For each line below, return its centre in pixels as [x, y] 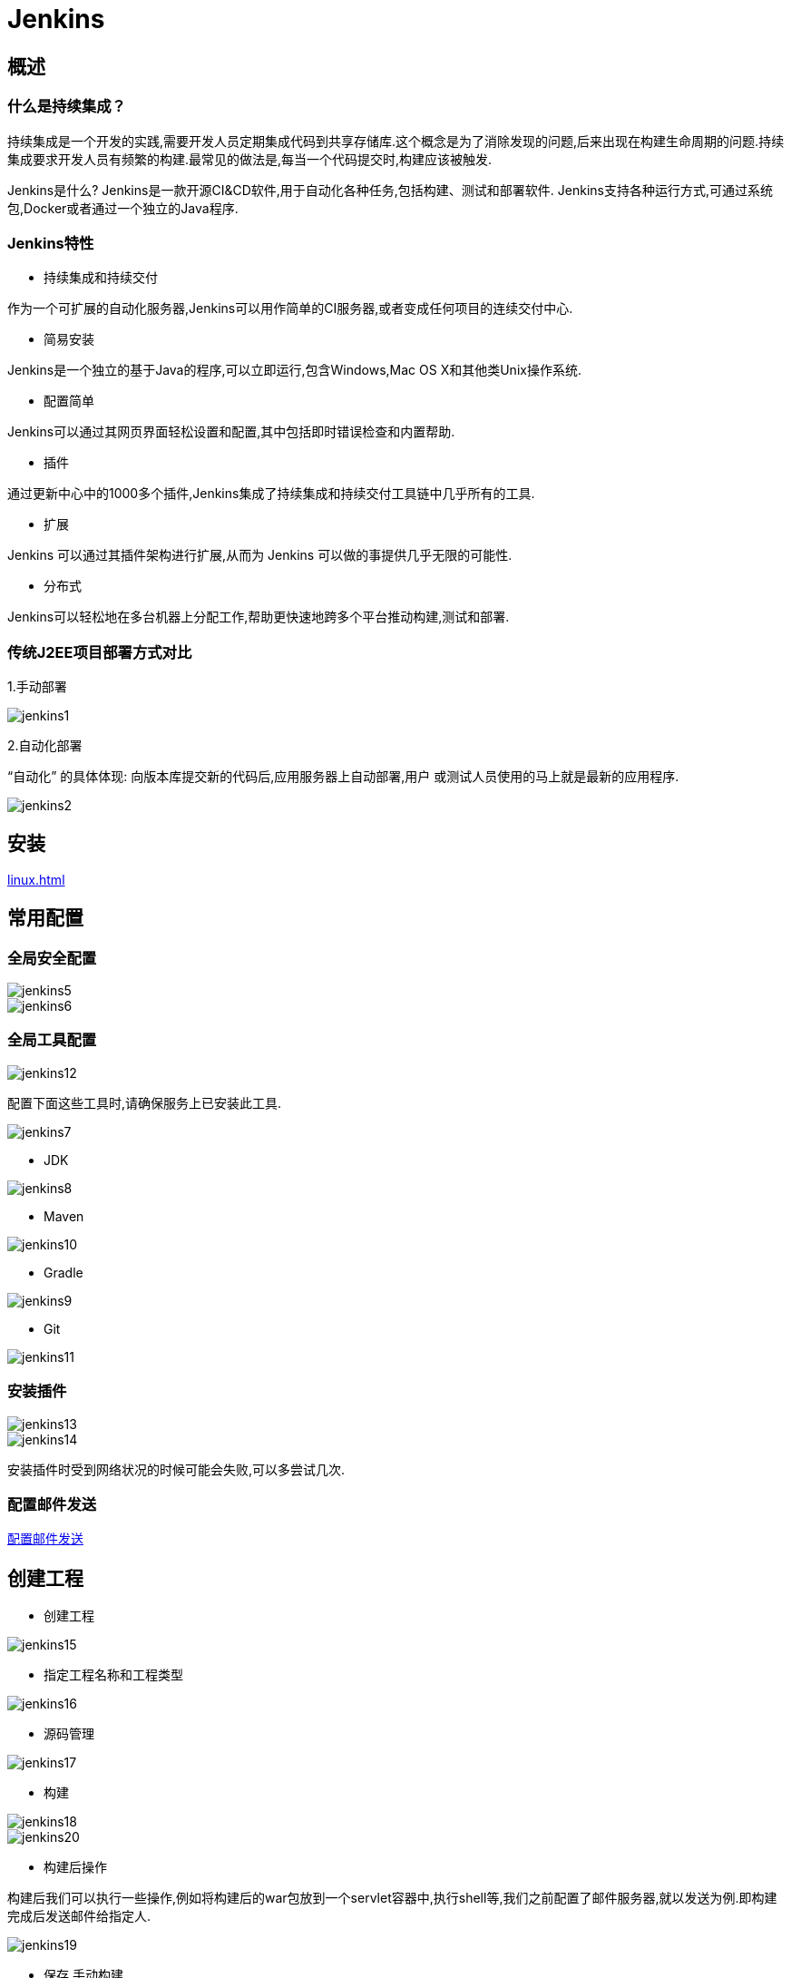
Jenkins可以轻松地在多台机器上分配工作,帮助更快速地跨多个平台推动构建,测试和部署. [259, 617]
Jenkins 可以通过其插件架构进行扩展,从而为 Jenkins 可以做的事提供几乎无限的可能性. [260, 555]
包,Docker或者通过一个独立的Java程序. [123, 208]
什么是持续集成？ [67, 107]
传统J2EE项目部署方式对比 [100, 652]
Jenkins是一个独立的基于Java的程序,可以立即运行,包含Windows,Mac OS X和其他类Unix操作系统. [294, 370]
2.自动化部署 [45, 746]
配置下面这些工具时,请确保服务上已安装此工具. [145, 1102]
